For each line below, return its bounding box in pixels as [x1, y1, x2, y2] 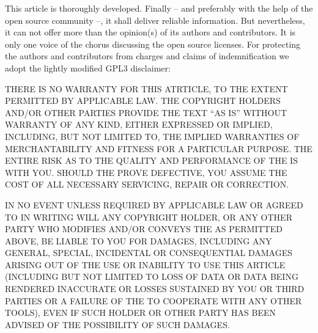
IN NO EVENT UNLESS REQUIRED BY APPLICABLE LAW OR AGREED [5, 198, 303, 211]
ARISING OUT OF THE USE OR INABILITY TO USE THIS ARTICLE [5, 258, 286, 271]
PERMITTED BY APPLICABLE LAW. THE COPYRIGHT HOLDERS [5, 94, 281, 107]
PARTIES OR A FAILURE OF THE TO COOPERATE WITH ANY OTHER [5, 294, 302, 307]
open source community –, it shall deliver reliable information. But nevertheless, [5, 13, 305, 26]
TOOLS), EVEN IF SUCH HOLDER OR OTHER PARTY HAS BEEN [5, 306, 276, 319]
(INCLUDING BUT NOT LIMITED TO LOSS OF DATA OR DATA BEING [5, 270, 298, 283]
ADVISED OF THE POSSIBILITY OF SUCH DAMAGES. [5, 318, 230, 331]
